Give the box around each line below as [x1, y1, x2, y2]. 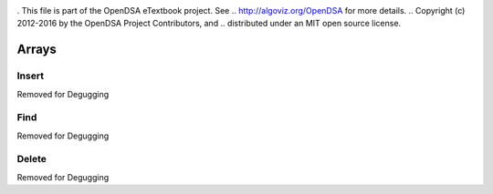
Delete [16, 153, 47, 166]
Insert [16, 69, 45, 82]
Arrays [16, 42, 57, 57]
